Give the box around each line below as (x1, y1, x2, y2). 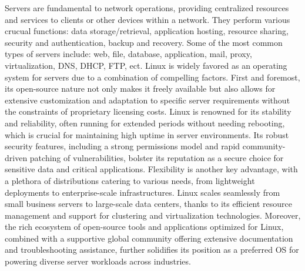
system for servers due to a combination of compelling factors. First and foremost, (5, 71, 300, 83)
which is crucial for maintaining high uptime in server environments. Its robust (5, 128, 289, 140)
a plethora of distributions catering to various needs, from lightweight (5, 174, 255, 186)
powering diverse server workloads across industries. (5, 255, 191, 267)
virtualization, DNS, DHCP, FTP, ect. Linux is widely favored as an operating (5, 59, 287, 71)
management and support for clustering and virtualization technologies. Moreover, (5, 209, 301, 221)
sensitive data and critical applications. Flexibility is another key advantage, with (5, 163, 298, 175)
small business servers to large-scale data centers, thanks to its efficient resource (5, 198, 293, 210)
